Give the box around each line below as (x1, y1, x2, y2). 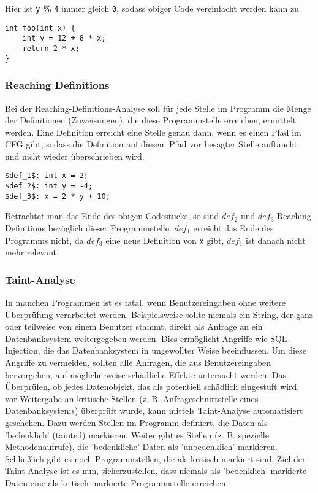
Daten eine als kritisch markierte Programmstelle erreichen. (5, 476, 229, 489)
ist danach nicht (245, 233, 306, 246)
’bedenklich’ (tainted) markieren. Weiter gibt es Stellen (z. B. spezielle (5, 428, 269, 441)
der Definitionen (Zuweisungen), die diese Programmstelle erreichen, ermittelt (5, 114, 297, 126)
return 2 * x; (22, 44, 80, 53)
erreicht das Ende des (193, 222, 274, 235)
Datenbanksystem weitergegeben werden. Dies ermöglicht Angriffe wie (5, 332, 268, 344)
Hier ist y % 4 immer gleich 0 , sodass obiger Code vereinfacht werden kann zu (5, 2, 299, 14)
